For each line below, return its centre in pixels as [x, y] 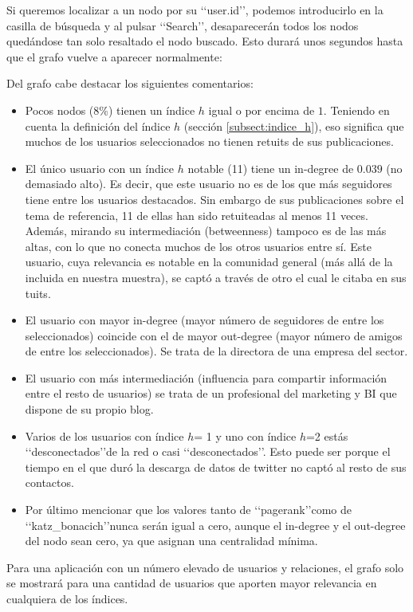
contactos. [49, 483]
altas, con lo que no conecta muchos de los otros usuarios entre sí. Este [198, 246]
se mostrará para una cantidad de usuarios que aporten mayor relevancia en [192, 583]
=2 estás [327, 435]
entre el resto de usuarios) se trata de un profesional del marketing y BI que [211, 393]
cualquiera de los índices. [67, 598]
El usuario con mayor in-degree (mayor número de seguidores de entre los [205, 320]
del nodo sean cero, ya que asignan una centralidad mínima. [171, 541]
